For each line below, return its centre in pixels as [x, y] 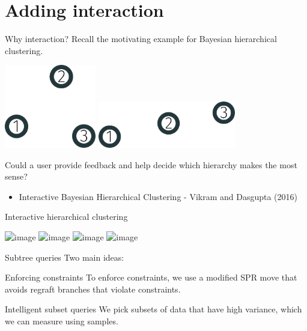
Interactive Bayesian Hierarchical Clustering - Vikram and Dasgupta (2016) [158, 196]
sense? [16, 176]
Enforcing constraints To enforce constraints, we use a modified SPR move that [151, 277]
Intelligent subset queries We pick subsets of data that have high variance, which [153, 309]
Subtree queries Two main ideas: [65, 257]
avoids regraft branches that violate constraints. [93, 289]
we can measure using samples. [62, 320]
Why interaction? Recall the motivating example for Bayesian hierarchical [141, 39]
